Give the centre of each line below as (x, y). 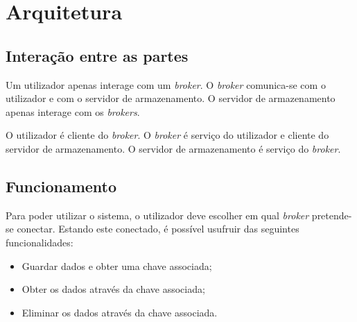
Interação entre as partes (97, 55)
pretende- (332, 215)
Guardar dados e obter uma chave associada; (117, 265)
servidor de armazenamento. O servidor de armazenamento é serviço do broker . (173, 148)
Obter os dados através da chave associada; (113, 289)
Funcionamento (61, 186)
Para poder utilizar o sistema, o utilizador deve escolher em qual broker (157, 215)
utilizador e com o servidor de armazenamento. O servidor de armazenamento (171, 98)
